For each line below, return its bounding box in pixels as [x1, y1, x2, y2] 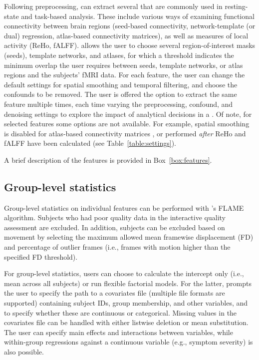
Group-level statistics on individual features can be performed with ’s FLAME [4, 202, 244, 213]
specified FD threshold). [4, 251, 78, 262]
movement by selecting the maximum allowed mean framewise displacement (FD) [4, 232, 254, 242]
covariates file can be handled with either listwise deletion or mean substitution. [4, 317, 249, 328]
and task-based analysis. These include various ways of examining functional [21, 10, 255, 21]
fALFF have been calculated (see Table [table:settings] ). [4, 138, 176, 148]
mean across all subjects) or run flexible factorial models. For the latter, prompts [4, 278, 252, 288]
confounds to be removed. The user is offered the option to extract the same [4, 89, 237, 99]
